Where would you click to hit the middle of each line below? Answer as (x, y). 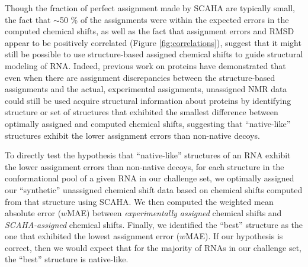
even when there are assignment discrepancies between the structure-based (140, 77)
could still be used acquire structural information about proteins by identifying (148, 100)
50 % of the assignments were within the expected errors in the (174, 19)
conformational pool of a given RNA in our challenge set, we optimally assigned (150, 178)
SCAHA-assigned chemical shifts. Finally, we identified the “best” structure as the (154, 224)
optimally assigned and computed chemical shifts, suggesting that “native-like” (148, 123)
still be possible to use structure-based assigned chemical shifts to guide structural (154, 54)
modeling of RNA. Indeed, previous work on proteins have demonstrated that (145, 65)
